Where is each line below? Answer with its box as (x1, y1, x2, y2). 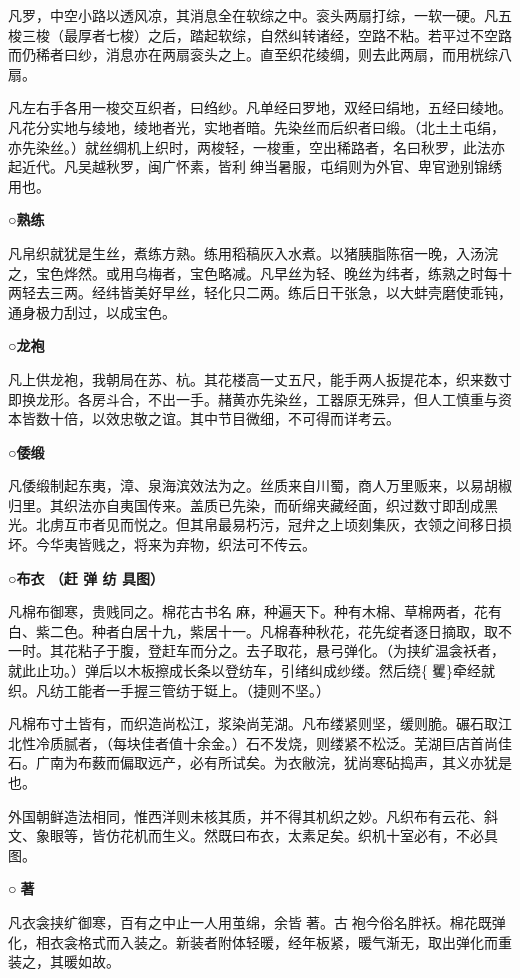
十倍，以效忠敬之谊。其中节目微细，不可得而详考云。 (49, 408, 400, 429)
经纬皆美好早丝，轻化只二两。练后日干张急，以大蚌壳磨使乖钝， (91, 282, 512, 303)
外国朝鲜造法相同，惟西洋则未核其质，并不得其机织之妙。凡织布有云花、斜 (8, 805, 498, 826)
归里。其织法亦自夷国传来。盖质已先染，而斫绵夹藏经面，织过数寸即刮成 (8, 494, 484, 515)
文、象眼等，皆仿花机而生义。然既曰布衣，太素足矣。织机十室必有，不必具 (8, 825, 498, 846)
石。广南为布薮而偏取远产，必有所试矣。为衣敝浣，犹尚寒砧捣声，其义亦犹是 (8, 752, 512, 773)
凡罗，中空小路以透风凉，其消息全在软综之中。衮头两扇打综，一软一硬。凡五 (8, 5, 512, 25)
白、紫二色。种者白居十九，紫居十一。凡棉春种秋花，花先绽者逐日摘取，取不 (8, 620, 512, 641)
